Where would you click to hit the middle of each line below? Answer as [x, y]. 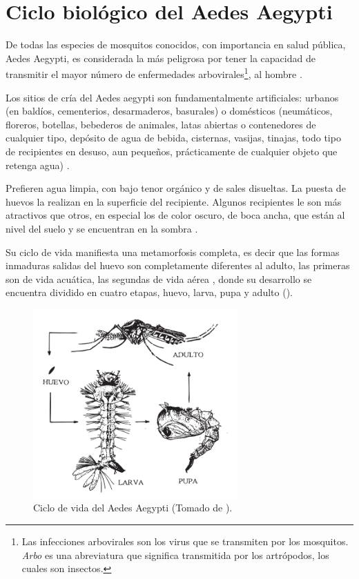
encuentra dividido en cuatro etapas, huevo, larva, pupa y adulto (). [149, 292]
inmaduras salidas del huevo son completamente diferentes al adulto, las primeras [178, 265]
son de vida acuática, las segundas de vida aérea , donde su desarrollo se [159, 278]
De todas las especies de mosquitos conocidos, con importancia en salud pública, [176, 45]
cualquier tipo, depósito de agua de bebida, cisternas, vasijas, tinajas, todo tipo [173, 138]
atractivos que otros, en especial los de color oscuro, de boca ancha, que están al [175, 215]
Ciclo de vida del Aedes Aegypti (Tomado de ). [133, 508]
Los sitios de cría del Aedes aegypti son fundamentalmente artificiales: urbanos [172, 97]
